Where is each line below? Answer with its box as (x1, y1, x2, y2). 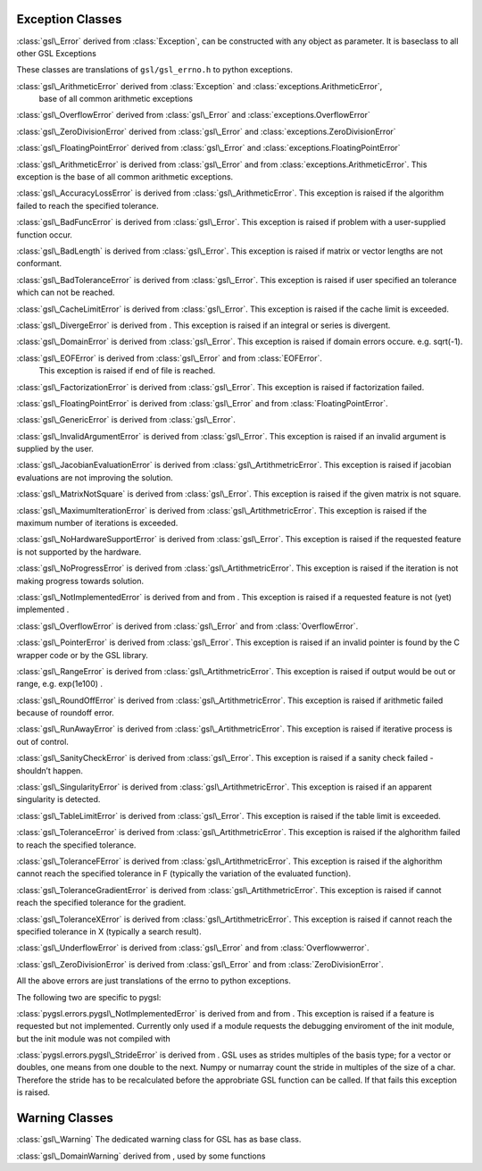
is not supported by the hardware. (16, 546, 142, 557)
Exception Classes (16, 12, 122, 27)
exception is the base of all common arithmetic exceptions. (16, 171, 234, 182)
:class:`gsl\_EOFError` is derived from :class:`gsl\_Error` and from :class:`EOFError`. (16, 353, 323, 364)
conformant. (16, 258, 62, 269)
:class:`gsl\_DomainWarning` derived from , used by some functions (16, 1150, 266, 1161)
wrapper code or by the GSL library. (16, 649, 149, 660)
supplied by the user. (16, 443, 94, 455)
